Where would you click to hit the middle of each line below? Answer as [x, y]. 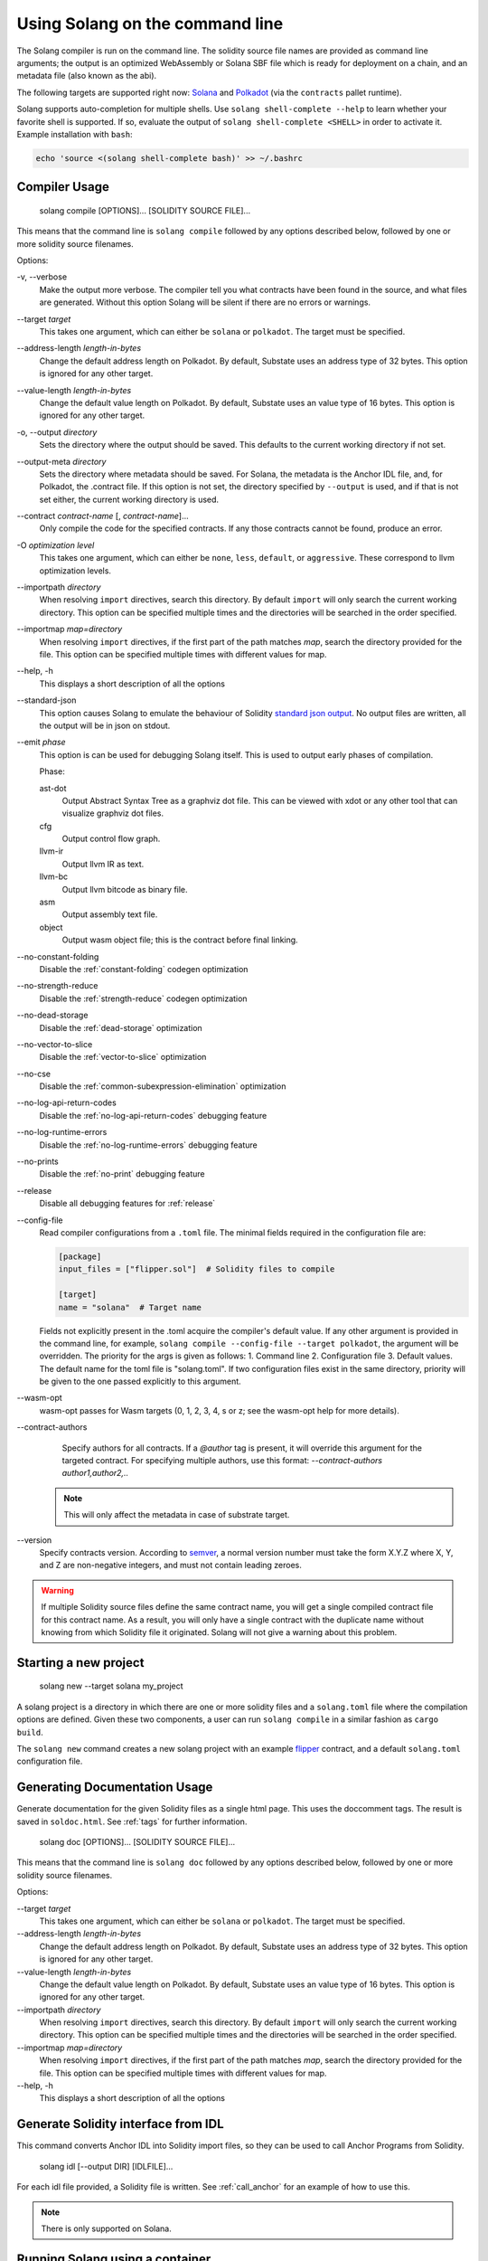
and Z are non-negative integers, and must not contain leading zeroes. [171, 1566]
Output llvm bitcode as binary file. [125, 889]
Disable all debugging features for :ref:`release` [127, 1204]
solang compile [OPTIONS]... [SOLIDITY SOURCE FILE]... [145, 210]
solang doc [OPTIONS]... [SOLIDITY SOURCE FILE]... [137, 1842]
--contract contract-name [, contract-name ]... [103, 516]
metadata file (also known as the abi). [87, 76]
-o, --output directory [57, 432]
